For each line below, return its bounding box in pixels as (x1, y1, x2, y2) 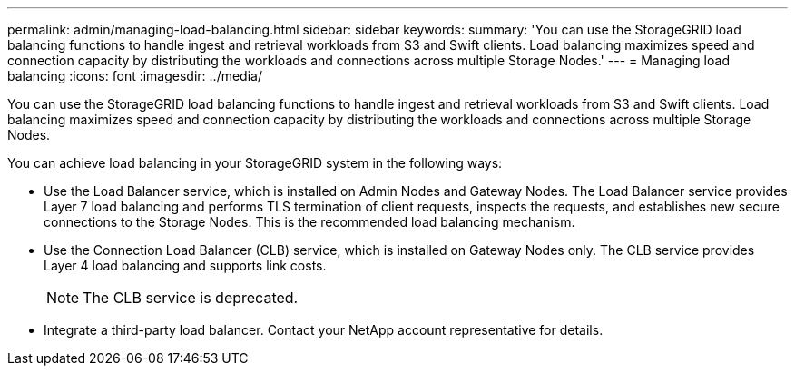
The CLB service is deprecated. (83, 289, 299, 307)
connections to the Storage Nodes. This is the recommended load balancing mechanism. (44, 214, 575, 230)
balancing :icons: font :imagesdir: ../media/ (7, 68, 262, 83)
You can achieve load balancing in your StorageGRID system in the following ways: (7, 155, 503, 171)
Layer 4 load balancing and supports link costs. (44, 258, 327, 273)
